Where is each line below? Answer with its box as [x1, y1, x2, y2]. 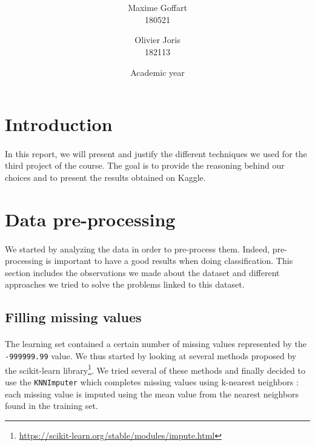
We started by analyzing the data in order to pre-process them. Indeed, [5, 242, 270, 255]
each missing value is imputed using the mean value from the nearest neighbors [5, 387, 299, 400]
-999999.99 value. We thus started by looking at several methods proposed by [5, 349, 297, 362]
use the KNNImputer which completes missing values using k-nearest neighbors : [5, 375, 299, 388]
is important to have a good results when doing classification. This [45, 254, 293, 267]
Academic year [130, 66, 185, 78]
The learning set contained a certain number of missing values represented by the [5, 337, 307, 350]
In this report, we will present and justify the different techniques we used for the [5, 147, 307, 160]
